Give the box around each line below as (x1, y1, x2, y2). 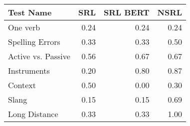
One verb (8, 21, 40, 33)
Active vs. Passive (8, 50, 70, 62)
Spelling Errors (8, 36, 60, 47)
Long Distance (8, 108, 58, 120)
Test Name (8, 6, 52, 18)
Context (8, 79, 36, 91)
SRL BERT (104, 6, 150, 18)
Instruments (8, 65, 50, 76)
